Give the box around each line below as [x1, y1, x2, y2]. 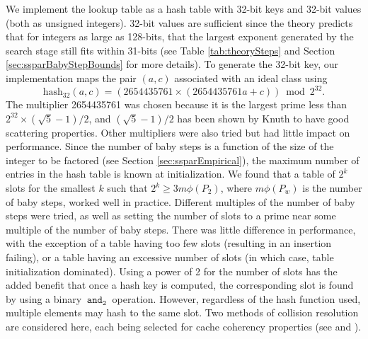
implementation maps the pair [6, 70, 137, 85]
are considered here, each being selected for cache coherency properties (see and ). [6, 318, 362, 333]
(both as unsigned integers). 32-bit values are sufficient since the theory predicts [6, 15, 353, 30]
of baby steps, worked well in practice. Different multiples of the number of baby [6, 194, 355, 209]
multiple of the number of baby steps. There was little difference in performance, [6, 222, 356, 236]
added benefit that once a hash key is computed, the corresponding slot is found [6, 277, 354, 292]
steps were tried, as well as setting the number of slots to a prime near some [6, 208, 336, 223]
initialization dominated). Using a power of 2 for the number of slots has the [6, 263, 338, 278]
